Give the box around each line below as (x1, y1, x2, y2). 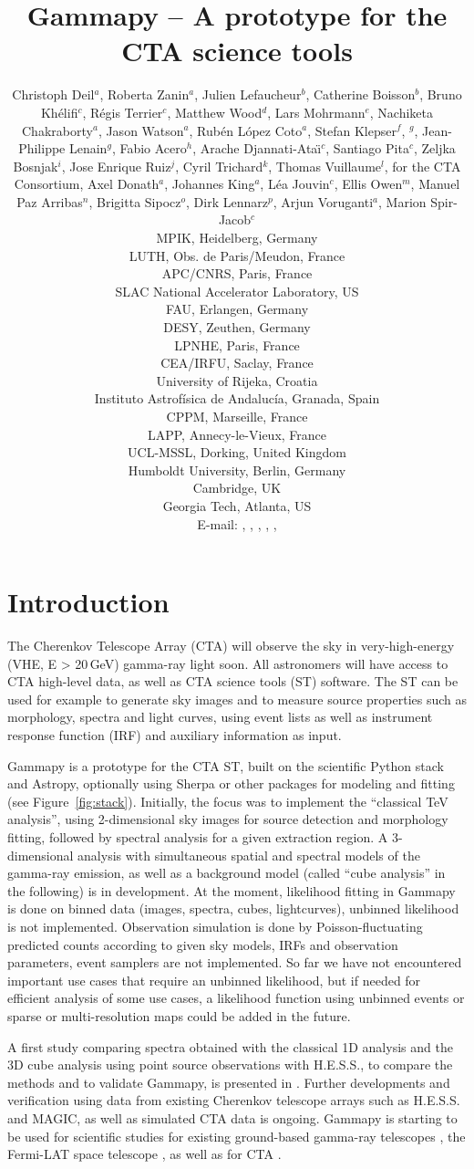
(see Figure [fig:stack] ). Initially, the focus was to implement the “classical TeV (7, 791, 448, 810)
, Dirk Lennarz (186, 192, 268, 211)
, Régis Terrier (82, 102, 163, 121)
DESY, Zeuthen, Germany (163, 318, 311, 337)
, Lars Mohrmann (267, 102, 366, 121)
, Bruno (419, 85, 462, 104)
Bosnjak (13, 156, 58, 175)
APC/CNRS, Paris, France (161, 264, 313, 283)
